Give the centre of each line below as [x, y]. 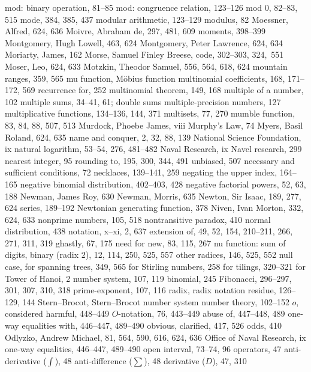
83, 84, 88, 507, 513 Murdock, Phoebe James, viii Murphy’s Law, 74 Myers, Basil [154, 125]
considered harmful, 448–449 [57, 313]
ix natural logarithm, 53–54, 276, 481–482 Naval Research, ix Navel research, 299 [153, 149]
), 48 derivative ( [175, 360]
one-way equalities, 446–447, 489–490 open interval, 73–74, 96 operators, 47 [143, 349]
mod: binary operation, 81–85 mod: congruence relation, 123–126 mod [134, 7]
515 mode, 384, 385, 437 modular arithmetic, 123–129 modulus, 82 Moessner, [147, 19]
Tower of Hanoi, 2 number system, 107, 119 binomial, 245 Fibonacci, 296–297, [148, 278]
